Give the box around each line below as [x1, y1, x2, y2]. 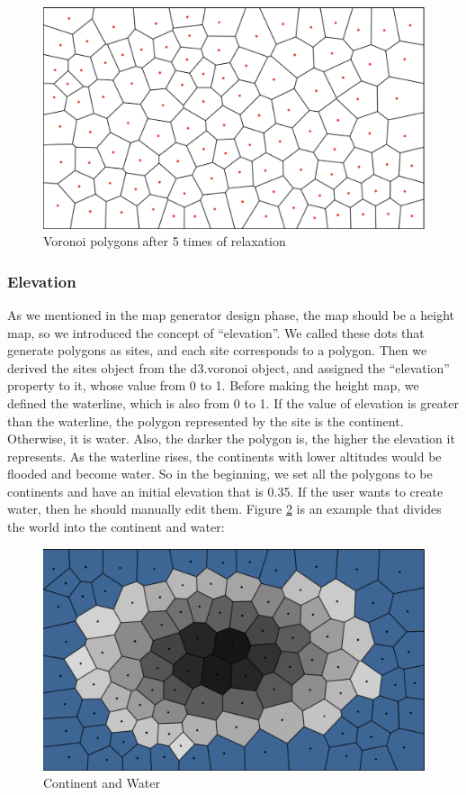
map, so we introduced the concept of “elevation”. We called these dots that [7, 323, 425, 342]
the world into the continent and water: [7, 517, 225, 536]
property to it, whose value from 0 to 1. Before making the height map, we [7, 376, 419, 395]
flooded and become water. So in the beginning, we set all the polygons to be [7, 464, 433, 483]
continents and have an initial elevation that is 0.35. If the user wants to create [7, 481, 444, 500]
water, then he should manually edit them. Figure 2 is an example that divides [7, 499, 442, 518]
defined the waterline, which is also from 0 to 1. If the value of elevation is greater [7, 393, 460, 412]
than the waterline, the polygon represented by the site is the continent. [7, 411, 404, 430]
